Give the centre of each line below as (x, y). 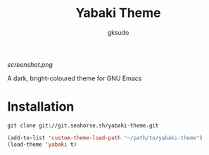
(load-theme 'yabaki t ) (42, 144)
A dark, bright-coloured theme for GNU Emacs (75, 78)
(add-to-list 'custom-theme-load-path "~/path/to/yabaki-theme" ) (105, 138)
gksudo (118, 32)
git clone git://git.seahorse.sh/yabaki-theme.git (83, 125)
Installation (41, 107)
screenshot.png (30, 64)
